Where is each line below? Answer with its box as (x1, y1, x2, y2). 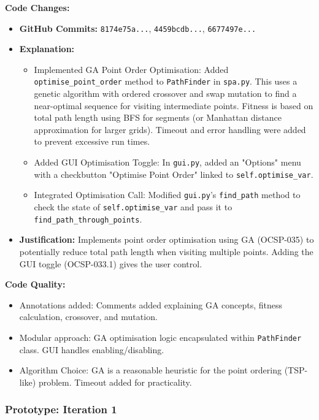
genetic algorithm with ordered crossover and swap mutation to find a (34, 87, 297, 100)
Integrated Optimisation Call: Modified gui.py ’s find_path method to (34, 188, 301, 201)
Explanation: (19, 42, 75, 55)
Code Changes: (5, 1, 70, 13)
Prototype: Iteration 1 (5, 402, 117, 417)
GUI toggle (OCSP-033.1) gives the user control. (19, 257, 202, 270)
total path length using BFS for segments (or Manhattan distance (34, 111, 282, 124)
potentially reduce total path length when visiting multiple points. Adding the (19, 245, 313, 258)
